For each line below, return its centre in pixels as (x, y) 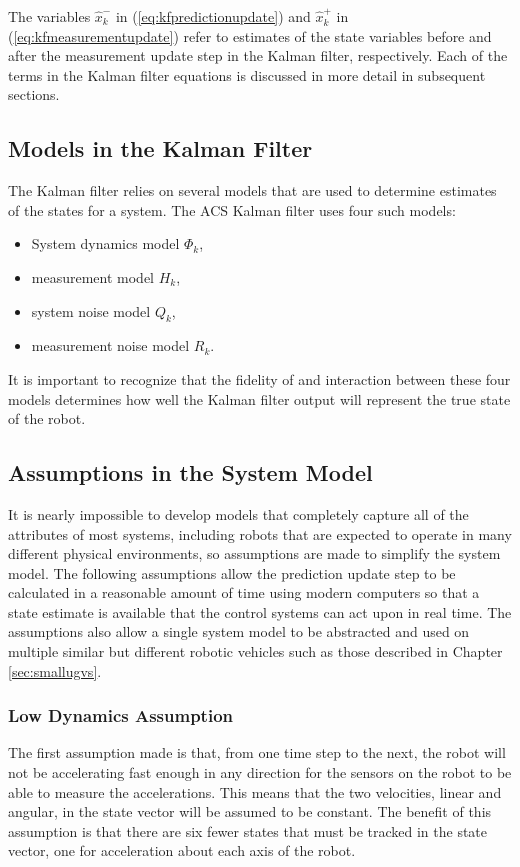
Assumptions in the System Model (190, 472)
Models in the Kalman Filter (160, 148)
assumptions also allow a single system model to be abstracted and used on (239, 631)
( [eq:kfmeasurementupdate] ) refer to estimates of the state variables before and (250, 35)
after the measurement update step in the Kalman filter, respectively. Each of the (258, 55)
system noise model (91, 310)
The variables (49, 16)
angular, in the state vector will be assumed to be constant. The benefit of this (250, 811)
